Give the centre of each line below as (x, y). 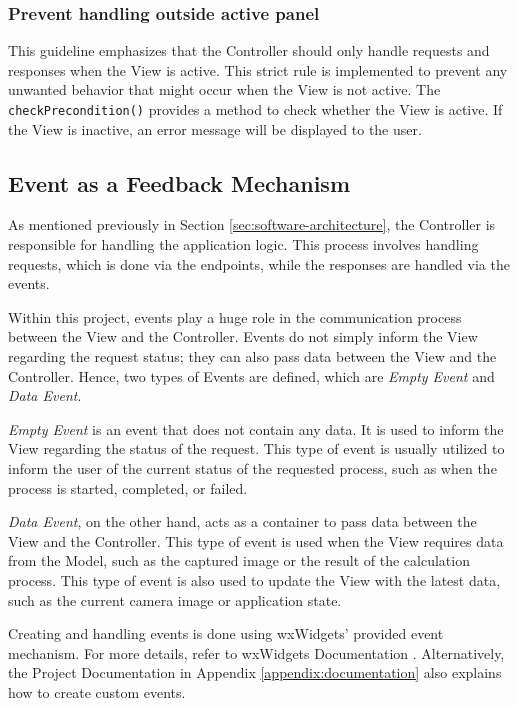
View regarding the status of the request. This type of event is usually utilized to (256, 448)
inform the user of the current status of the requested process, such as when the (252, 467)
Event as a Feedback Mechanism (179, 182)
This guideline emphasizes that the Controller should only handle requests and (249, 50)
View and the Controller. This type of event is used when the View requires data (256, 540)
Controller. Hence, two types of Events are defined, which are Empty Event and (251, 375)
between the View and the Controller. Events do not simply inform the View (243, 336)
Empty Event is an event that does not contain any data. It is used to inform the (256, 428)
